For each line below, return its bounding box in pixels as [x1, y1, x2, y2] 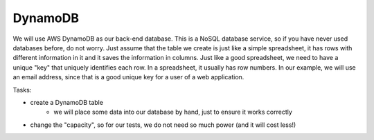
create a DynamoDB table [30, 98, 104, 106]
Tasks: [12, 86, 32, 94]
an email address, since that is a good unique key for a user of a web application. [12, 73, 244, 81]
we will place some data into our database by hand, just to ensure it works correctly [53, 108, 292, 117]
